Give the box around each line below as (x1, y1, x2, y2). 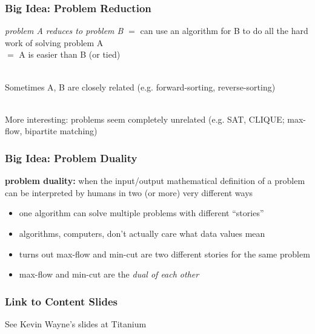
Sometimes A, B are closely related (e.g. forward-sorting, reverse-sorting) (5, 80, 276, 93)
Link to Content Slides (5, 293, 118, 308)
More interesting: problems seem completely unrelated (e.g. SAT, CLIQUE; (5, 112, 285, 125)
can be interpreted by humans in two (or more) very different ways (5, 186, 253, 199)
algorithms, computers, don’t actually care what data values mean (19, 227, 265, 239)
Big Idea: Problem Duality (5, 150, 138, 165)
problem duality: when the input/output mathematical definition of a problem (5, 174, 305, 187)
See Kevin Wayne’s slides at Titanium (5, 317, 147, 330)
